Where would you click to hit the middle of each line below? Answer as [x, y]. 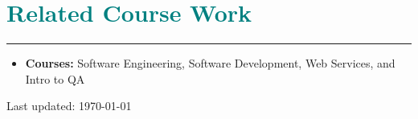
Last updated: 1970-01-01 [69, 106]
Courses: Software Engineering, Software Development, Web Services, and [210, 63]
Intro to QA [55, 78]
